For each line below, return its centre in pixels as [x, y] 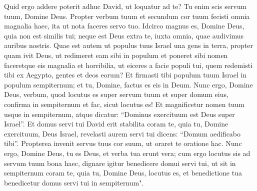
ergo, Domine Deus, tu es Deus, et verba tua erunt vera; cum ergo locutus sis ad [127, 153]
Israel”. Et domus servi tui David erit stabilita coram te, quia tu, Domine [116, 124]
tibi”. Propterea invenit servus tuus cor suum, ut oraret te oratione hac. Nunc [123, 143]
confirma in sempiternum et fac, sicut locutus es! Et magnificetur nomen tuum [124, 104]
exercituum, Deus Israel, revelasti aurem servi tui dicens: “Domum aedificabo [122, 133]
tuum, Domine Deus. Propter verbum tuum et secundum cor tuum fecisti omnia [127, 16]
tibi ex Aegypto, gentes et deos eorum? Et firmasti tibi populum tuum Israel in [125, 75]
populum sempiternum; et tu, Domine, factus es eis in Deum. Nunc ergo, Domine [128, 84]
